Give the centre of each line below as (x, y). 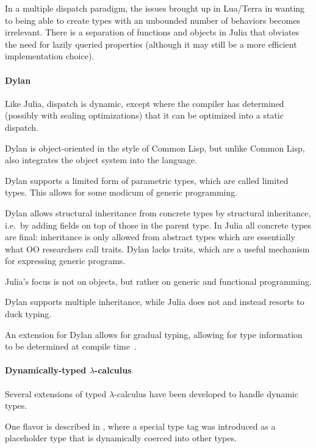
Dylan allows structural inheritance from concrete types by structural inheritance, (158, 212)
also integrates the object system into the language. (101, 160)
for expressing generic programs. (65, 261)
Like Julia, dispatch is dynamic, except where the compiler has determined (145, 103)
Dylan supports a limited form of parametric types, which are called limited (147, 180)
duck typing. (28, 314)
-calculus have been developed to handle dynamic (206, 393)
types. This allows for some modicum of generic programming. (121, 192)
